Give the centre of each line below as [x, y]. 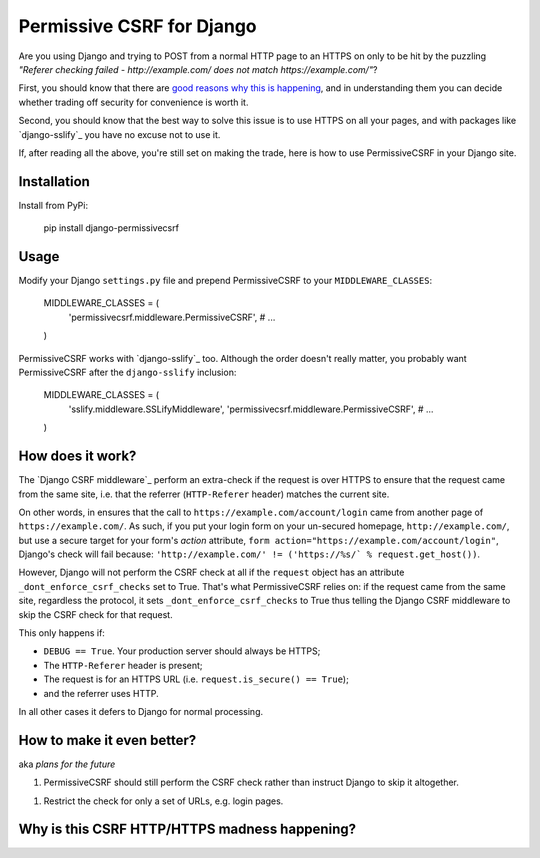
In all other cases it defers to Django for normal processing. [141, 711]
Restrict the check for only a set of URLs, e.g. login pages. [163, 801]
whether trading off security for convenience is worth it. [133, 102]
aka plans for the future [67, 764]
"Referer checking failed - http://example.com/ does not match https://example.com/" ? [198, 69]
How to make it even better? [107, 740]
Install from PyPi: [53, 205]
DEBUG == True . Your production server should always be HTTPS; [182, 651]
